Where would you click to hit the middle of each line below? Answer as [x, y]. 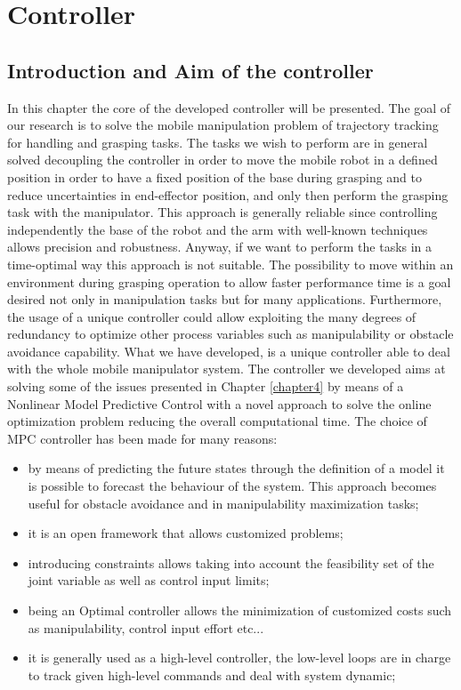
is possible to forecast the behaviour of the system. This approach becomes [232, 486]
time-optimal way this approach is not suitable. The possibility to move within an [230, 264]
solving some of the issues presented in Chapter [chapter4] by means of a [206, 386]
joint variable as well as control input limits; [149, 580]
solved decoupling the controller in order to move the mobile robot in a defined [222, 160]
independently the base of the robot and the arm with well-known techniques [218, 229]
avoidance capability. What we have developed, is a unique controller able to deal [229, 351]
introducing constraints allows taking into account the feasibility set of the [231, 562]
